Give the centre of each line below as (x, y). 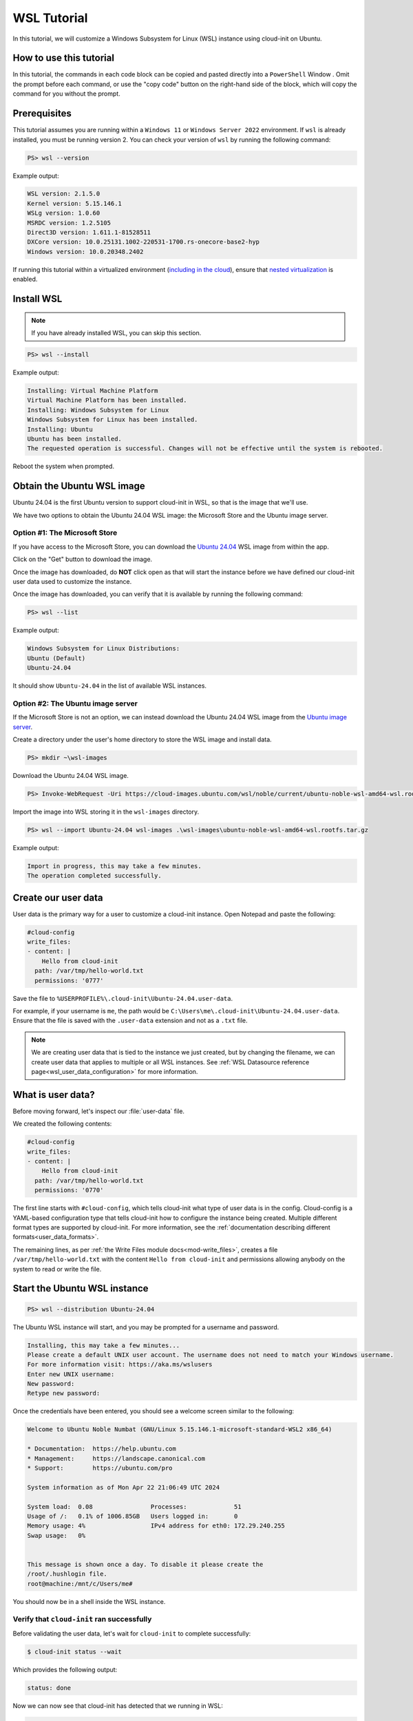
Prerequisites (42, 114)
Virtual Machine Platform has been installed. (107, 400)
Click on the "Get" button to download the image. (83, 559)
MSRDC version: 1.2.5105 (69, 223)
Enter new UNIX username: (71, 1374)
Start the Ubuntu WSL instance (81, 1288)
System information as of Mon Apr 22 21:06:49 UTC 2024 (124, 1487)
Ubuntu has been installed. (74, 439)
